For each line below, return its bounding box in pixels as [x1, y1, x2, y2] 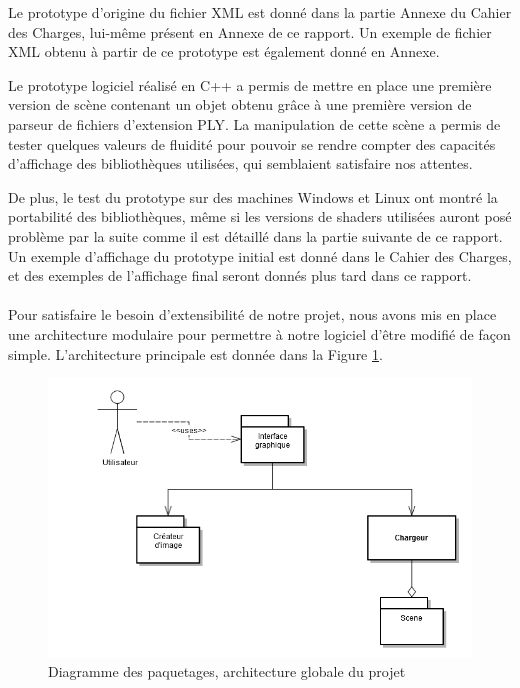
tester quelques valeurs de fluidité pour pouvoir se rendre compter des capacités [8, 133, 496, 154]
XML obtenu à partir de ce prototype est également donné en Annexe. [8, 41, 440, 62]
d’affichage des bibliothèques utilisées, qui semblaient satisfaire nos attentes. [8, 153, 473, 174]
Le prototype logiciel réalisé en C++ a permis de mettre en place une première [8, 74, 492, 95]
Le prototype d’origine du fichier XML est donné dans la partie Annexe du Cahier [8, 2, 512, 22]
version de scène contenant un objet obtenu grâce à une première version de [8, 94, 472, 115]
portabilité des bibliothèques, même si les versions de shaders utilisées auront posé [8, 206, 512, 227]
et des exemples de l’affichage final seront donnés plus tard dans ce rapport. [8, 265, 472, 286]
